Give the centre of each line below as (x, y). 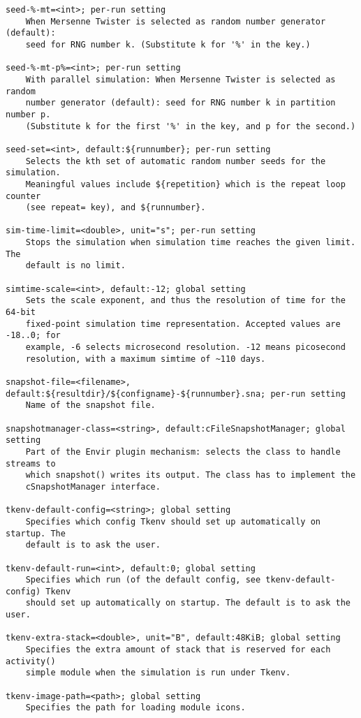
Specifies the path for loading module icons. (135, 708)
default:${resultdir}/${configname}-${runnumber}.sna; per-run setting (176, 394)
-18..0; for (33, 336)
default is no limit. (75, 266)
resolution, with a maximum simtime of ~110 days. (146, 359)
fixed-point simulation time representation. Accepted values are (183, 324)
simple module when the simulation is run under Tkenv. (158, 673)
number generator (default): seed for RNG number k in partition (180, 103)
